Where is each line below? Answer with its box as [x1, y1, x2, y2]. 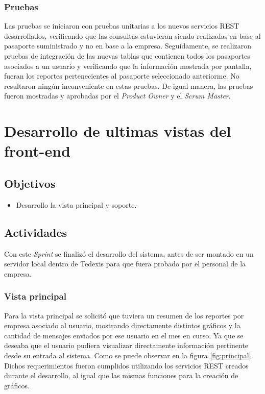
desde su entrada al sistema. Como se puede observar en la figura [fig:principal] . [4, 350, 253, 360]
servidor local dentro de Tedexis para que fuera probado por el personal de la [4, 258, 246, 269]
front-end [4, 140, 70, 161]
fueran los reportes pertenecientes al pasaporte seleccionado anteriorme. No [4, 70, 239, 81]
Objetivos [4, 175, 56, 191]
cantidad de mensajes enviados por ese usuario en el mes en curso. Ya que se [4, 330, 244, 340]
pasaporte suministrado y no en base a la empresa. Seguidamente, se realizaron [4, 40, 252, 51]
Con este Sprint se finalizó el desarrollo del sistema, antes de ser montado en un [4, 248, 254, 259]
